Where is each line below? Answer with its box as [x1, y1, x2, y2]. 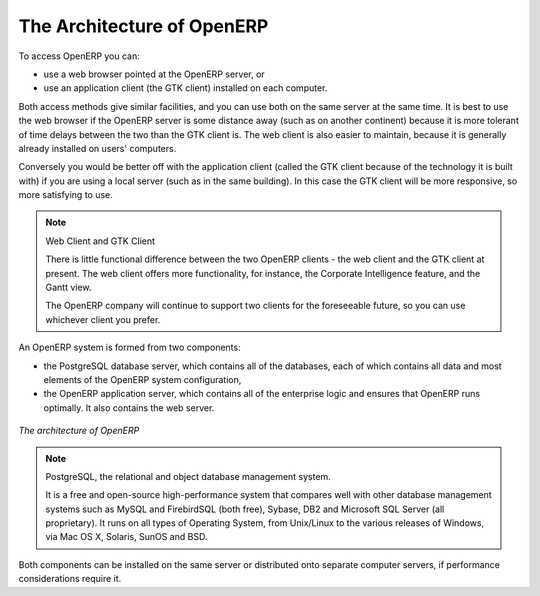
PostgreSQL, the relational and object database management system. [45, 470, 332, 482]
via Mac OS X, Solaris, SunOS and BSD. [45, 531, 208, 543]
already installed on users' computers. [18, 142, 177, 154]
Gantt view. [45, 281, 92, 294]
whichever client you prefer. [45, 313, 161, 325]
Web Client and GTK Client [45, 235, 155, 247]
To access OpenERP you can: [18, 50, 140, 62]
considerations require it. [18, 573, 122, 585]
